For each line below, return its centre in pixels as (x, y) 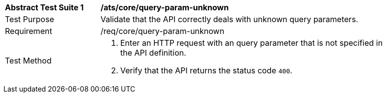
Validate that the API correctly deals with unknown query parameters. (229, 19)
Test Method (28, 61)
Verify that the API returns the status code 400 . (206, 70)
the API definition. (153, 53)
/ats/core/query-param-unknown (165, 7)
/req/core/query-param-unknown (162, 31)
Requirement (29, 31)
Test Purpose (30, 19)
